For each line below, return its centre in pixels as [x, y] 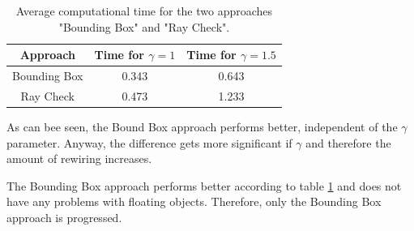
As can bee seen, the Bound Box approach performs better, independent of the [202, 126]
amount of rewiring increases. [79, 158]
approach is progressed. [64, 217]
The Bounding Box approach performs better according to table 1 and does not [204, 185]
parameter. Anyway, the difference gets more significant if [149, 142]
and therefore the [348, 142]
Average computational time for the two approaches [144, 11]
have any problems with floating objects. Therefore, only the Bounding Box [194, 201]
